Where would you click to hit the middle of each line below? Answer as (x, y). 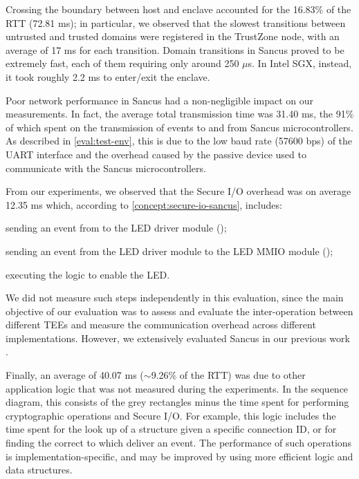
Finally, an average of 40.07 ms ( (75, 375)
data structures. (39, 470)
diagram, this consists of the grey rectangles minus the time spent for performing (177, 402)
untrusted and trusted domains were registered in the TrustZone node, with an (173, 36)
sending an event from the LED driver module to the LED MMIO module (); (169, 251)
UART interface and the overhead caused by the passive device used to (156, 154)
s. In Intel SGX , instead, (300, 63)
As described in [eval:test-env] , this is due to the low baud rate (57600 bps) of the (179, 141)
